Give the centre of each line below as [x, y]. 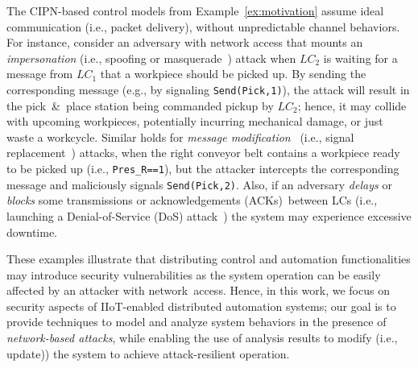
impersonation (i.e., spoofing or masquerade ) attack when [151, 58]
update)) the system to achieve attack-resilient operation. [148, 353]
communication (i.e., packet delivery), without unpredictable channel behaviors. [203, 26]
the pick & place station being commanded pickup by [140, 105]
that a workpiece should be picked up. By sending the [233, 74]
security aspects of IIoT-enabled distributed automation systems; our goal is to [201, 306]
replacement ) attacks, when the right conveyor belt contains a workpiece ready [203, 153]
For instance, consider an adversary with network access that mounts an [185, 42]
